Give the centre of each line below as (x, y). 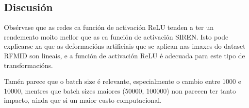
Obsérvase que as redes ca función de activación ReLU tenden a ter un (109, 27)
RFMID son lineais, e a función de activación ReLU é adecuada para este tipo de (124, 55)
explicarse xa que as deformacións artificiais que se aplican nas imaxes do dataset (125, 46)
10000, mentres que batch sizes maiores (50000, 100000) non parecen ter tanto (120, 90)
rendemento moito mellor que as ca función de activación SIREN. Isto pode (116, 36)
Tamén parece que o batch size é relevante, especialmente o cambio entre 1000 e (123, 81)
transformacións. (28, 65)
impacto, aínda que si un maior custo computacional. (83, 100)
